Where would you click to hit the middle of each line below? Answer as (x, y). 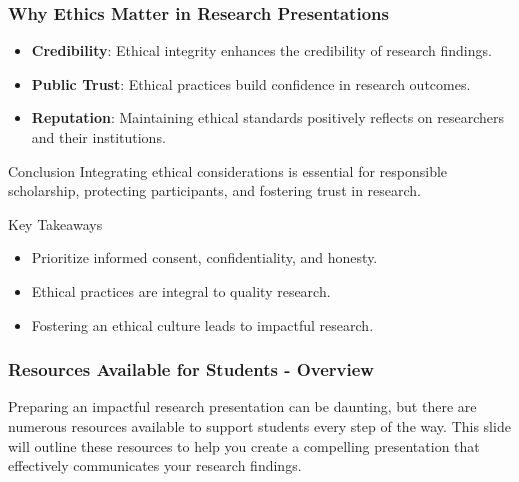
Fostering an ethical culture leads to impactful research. (202, 324)
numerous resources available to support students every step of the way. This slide (259, 425)
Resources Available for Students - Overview (191, 369)
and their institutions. (98, 137)
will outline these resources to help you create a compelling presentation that (244, 445)
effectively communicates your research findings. (155, 465)
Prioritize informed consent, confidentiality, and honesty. (204, 257)
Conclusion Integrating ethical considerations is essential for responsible (228, 170)
